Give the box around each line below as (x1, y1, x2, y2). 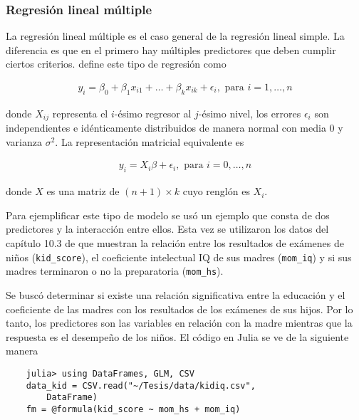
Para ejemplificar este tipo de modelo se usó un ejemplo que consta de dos (6, 207, 330, 222)
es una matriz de (46, 184, 120, 199)
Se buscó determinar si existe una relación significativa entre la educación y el (6, 287, 345, 302)
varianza (6, 134, 42, 149)
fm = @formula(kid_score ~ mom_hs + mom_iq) (26, 404, 241, 414)
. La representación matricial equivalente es (55, 134, 244, 149)
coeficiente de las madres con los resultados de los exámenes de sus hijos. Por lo (6, 301, 353, 316)
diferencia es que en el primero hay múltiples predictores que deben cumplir (6, 42, 336, 57)
